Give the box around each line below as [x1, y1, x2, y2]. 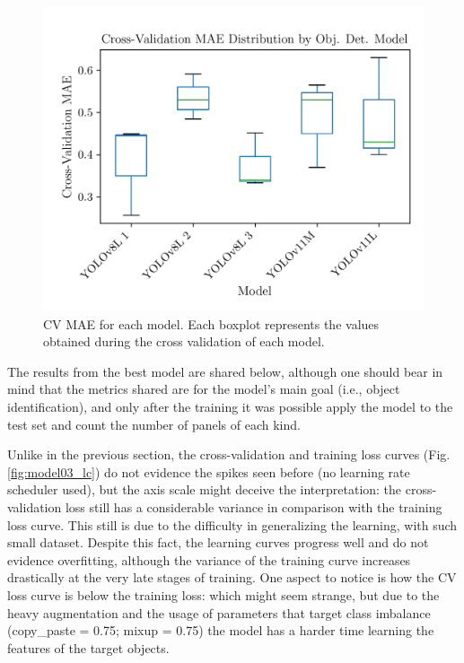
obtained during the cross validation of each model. [43, 332, 325, 351]
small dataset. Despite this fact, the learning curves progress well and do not [7, 533, 429, 552]
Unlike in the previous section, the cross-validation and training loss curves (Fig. [7, 445, 451, 464]
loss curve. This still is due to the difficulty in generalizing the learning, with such [7, 515, 458, 534]
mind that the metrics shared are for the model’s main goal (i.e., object [7, 379, 400, 398]
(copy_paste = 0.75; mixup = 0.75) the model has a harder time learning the [7, 621, 434, 640]
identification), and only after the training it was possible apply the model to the [7, 397, 453, 416]
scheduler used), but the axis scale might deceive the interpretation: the [7, 480, 402, 499]
